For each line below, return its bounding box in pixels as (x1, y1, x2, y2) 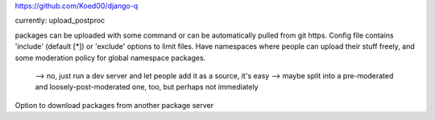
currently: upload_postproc (14, 16, 106, 26)
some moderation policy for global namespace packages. (14, 53, 206, 62)
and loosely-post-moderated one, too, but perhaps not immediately (35, 82, 259, 92)
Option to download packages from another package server (14, 100, 213, 110)
